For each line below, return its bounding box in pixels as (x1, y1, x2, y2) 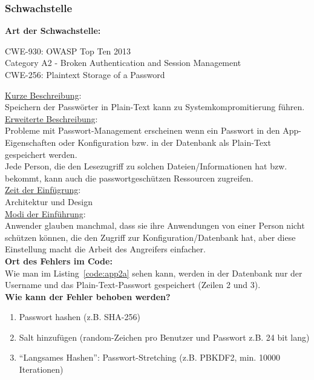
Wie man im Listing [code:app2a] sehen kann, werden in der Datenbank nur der (5, 266, 303, 279)
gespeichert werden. (5, 148, 77, 160)
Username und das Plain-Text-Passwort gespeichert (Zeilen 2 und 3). (5, 278, 261, 291)
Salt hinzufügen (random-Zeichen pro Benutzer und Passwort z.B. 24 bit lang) (19, 330, 310, 343)
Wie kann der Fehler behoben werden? (5, 290, 171, 303)
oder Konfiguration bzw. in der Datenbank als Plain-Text (58, 136, 271, 148)
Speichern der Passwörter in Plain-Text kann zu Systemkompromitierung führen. (5, 100, 305, 113)
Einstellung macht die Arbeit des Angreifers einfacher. (5, 243, 206, 255)
